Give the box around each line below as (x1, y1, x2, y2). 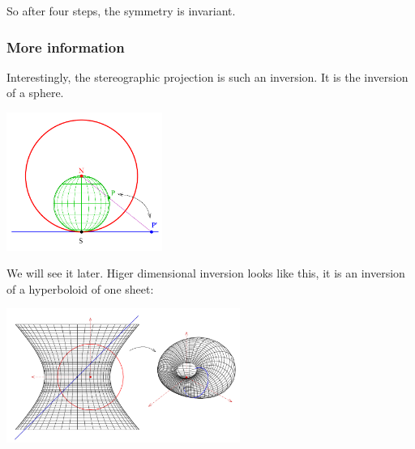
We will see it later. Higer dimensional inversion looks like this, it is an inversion (6, 265, 405, 282)
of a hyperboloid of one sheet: (6, 280, 154, 297)
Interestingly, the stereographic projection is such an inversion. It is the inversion (6, 68, 409, 85)
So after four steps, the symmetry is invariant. (6, 2, 236, 19)
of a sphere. (6, 84, 64, 101)
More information (6, 36, 125, 57)
